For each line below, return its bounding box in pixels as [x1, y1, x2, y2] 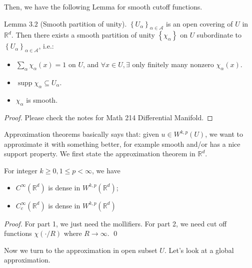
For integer [4, 165, 37, 175]
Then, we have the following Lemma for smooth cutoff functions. [4, 2, 202, 12]
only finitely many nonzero [132, 59, 214, 70]
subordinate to [196, 30, 242, 40]
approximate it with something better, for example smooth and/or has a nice [4, 138, 240, 149]
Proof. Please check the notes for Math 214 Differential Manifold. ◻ [4, 112, 213, 122]
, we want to [205, 129, 243, 139]
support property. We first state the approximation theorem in [4, 148, 195, 159]
